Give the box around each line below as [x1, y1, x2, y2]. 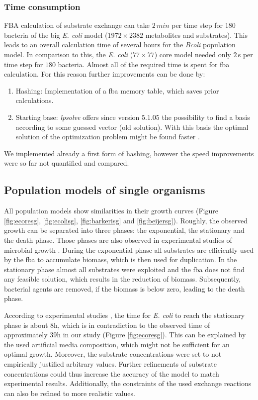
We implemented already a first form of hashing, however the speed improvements [4, 148, 254, 158]
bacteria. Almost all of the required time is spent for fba [58, 59, 230, 69]
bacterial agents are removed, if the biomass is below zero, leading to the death [4, 283, 245, 294]
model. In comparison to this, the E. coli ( [4, 49, 133, 59]
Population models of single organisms [4, 182, 205, 198]
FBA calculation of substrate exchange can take [4, 20, 150, 30]
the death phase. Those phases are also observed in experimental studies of [4, 234, 232, 245]
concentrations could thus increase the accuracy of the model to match [4, 368, 219, 379]
